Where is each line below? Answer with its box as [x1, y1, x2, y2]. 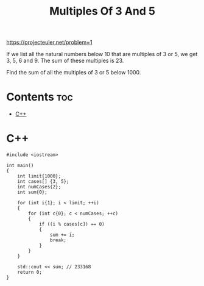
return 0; [17, 270, 43, 276]
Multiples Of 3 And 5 [49, 4, 155, 18]
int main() [6, 163, 34, 169]
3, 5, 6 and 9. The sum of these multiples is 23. [6, 57, 124, 65]
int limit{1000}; [17, 173, 62, 179]
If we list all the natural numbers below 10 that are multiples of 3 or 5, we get [6, 51, 198, 58]
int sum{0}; [17, 189, 47, 196]
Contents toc [6, 90, 73, 104]
